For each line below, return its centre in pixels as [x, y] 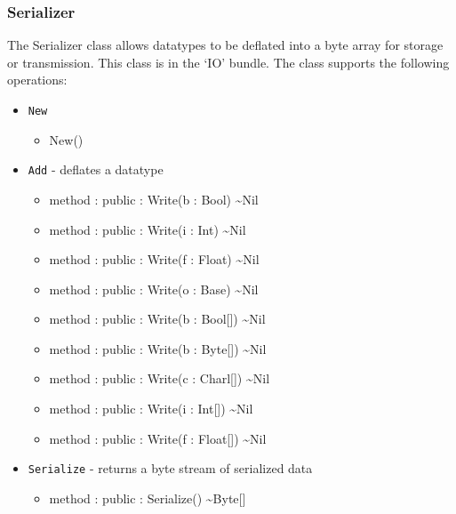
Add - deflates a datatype [96, 169]
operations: [37, 80]
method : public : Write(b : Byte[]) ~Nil [158, 348]
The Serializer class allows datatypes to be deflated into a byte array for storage [225, 45]
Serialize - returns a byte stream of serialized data [170, 468]
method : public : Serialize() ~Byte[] [148, 498]
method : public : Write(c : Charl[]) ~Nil [160, 378]
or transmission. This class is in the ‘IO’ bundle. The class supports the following [228, 62]
